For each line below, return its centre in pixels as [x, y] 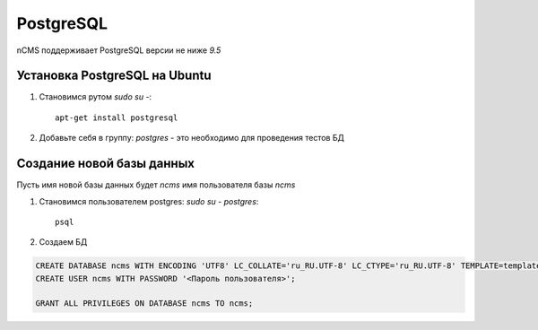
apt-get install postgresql [117, 117]
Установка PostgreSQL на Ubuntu [114, 76]
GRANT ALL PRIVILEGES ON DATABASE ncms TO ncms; [144, 304]
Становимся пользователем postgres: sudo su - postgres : [149, 201]
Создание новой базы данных [106, 164]
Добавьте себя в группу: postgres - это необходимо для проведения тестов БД [191, 138]
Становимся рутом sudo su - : [95, 97]
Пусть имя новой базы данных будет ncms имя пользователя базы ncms [156, 185]
